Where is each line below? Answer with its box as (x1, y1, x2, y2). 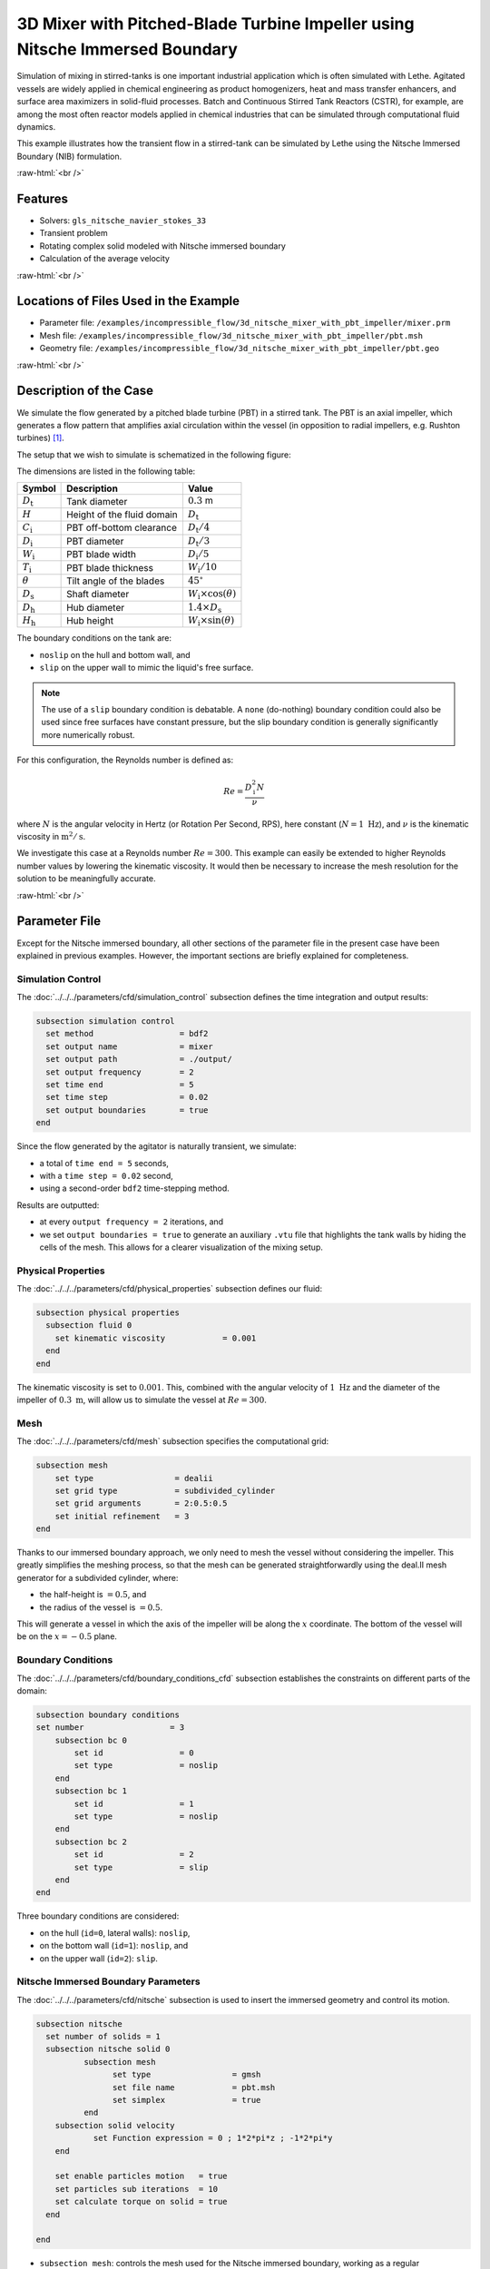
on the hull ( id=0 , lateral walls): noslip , (39, 1927, 191, 1938)
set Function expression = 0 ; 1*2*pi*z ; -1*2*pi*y (93, 2133, 333, 2144)
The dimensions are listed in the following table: (16, 466, 196, 476)
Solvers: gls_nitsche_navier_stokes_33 (39, 214, 207, 226)
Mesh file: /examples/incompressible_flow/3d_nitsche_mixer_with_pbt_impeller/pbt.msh (39, 329, 424, 340)
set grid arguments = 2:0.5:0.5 (54, 1498, 228, 1508)
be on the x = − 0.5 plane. (16, 1631, 118, 1642)
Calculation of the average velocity (39, 253, 170, 264)
